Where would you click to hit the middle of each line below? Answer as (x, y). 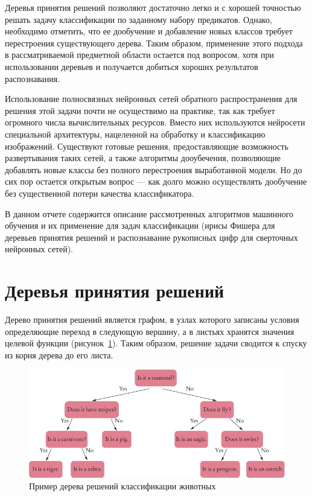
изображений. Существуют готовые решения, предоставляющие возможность (147, 146)
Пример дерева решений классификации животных (123, 486)
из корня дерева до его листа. (59, 355)
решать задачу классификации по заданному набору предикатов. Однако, (138, 19)
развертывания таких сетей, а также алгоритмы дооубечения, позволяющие (143, 158)
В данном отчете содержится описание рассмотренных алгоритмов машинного (149, 213)
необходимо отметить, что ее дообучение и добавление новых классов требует (149, 31)
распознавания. (33, 78)
